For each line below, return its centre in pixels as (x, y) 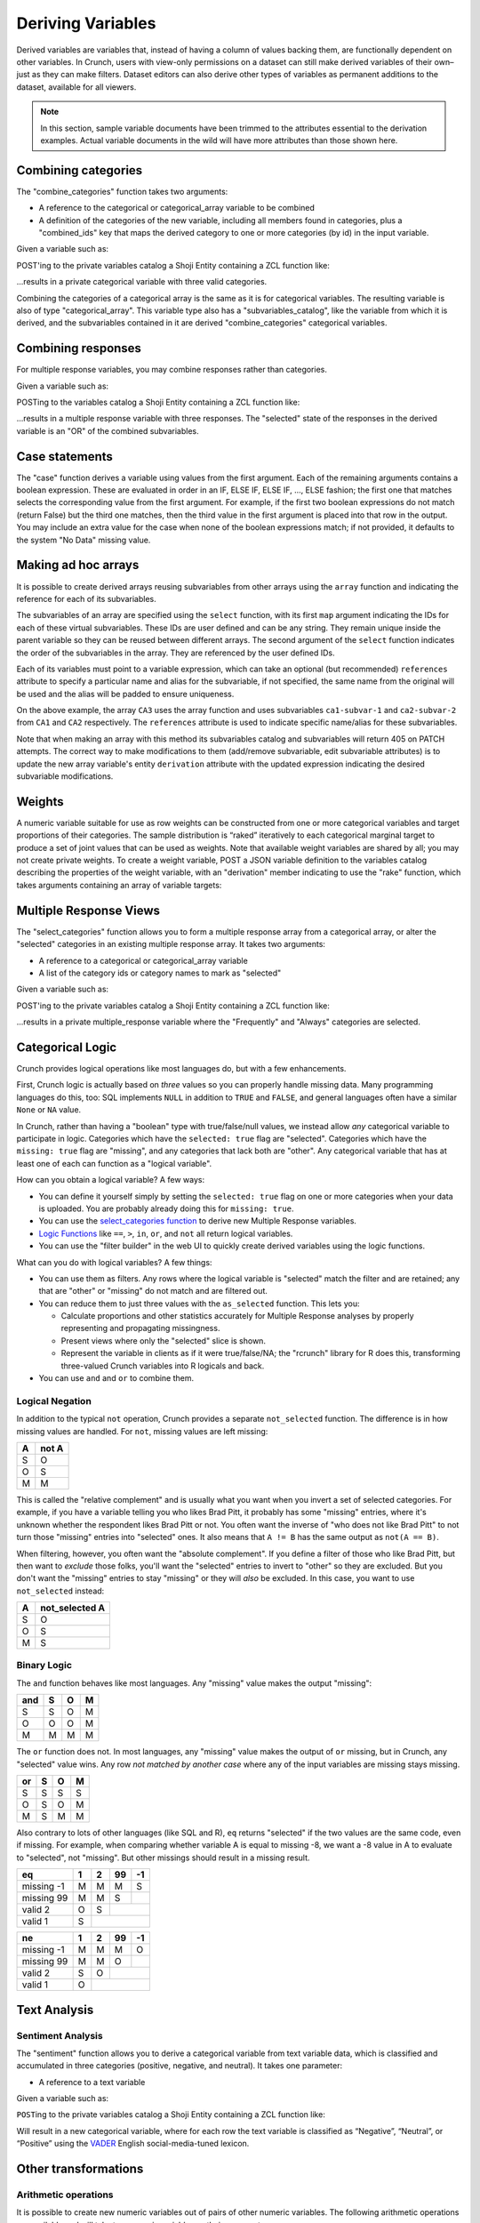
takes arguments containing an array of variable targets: (119, 885)
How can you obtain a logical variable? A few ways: (110, 1180)
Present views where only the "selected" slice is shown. (164, 1340)
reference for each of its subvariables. (86, 598)
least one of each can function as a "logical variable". (114, 1163)
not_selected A (73, 1608)
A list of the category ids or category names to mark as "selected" (160, 973)
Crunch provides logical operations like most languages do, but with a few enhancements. (181, 1069)
